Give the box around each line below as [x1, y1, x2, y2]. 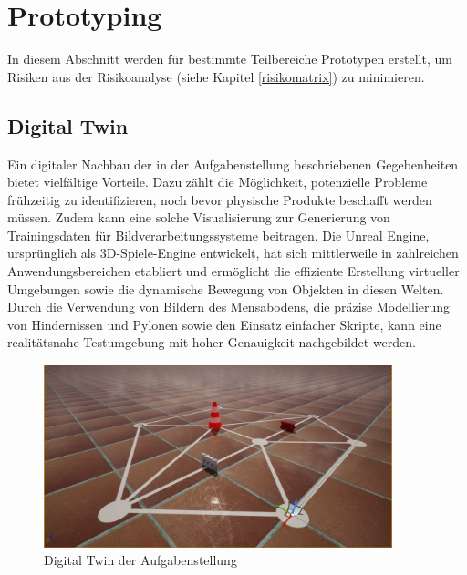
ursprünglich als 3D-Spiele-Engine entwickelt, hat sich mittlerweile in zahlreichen [7, 243, 459, 262]
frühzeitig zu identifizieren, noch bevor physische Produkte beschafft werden [7, 190, 432, 209]
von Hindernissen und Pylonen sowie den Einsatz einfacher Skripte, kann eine [7, 314, 441, 334]
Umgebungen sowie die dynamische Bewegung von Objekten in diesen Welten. [7, 279, 444, 298]
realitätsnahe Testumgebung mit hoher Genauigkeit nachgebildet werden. [7, 333, 416, 352]
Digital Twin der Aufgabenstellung [44, 550, 237, 570]
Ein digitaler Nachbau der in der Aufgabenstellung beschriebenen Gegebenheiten [7, 154, 459, 173]
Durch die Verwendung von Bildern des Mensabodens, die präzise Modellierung [7, 297, 451, 316]
